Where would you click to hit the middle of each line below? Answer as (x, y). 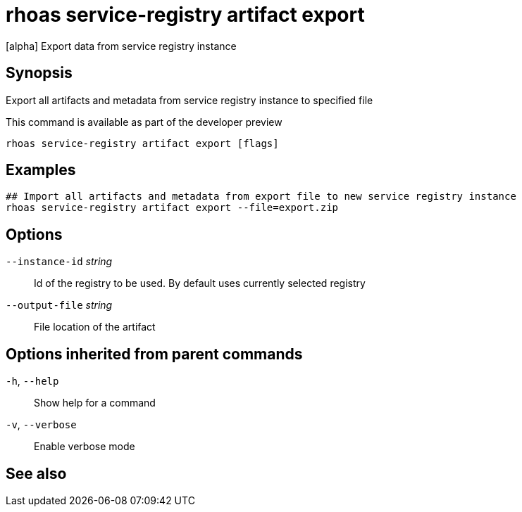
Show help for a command (95, 403)
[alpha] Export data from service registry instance (121, 46)
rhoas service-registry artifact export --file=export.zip (172, 208)
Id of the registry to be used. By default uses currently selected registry (200, 283)
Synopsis (39, 73)
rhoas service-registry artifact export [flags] (142, 143)
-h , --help (32, 381)
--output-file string (59, 305)
